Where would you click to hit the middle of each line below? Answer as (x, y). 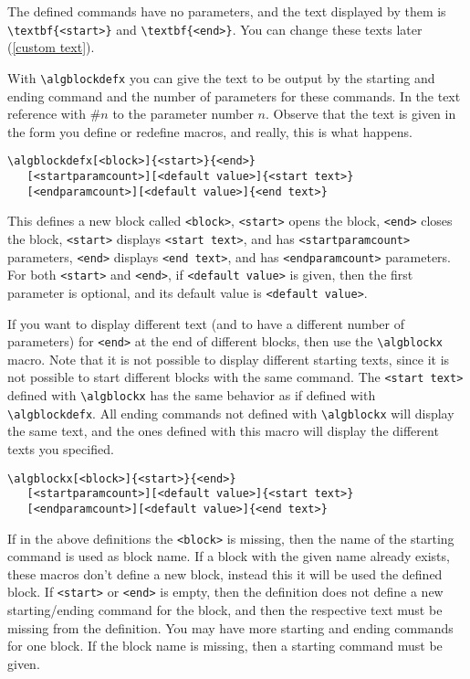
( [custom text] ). (51, 47)
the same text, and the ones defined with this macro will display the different (223, 431)
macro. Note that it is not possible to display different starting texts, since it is (229, 359)
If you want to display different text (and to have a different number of (206, 323)
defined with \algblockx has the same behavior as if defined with (192, 395)
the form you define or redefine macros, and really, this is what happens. (210, 131)
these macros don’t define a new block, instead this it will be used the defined (225, 573)
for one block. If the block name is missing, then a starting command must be (225, 646)
